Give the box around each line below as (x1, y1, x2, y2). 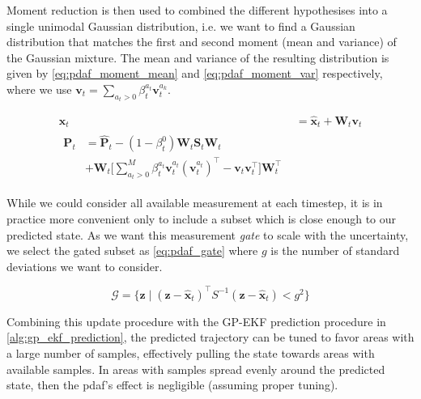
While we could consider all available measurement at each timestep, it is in (6, 194, 383, 211)
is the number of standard (270, 242, 400, 259)
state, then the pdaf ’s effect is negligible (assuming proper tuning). (6, 376, 338, 393)
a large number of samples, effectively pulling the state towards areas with (6, 345, 375, 362)
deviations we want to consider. (6, 257, 163, 274)
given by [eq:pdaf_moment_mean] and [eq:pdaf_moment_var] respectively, (6, 65, 383, 82)
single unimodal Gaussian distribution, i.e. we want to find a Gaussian (6, 17, 355, 34)
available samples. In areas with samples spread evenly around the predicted (6, 360, 385, 377)
